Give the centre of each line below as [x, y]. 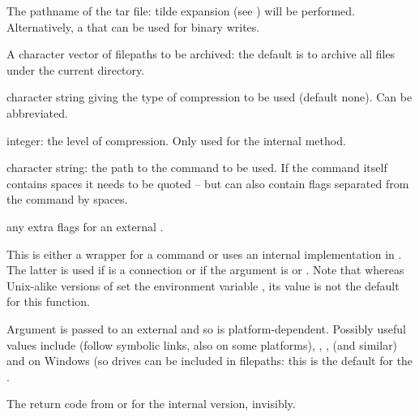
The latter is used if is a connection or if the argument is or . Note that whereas [205, 270]
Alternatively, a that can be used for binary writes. [133, 26]
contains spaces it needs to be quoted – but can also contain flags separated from [208, 183]
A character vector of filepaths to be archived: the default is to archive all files [201, 54]
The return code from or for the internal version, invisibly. [151, 404]
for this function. [48, 301]
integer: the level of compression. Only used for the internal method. [176, 140]
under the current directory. [76, 69]
